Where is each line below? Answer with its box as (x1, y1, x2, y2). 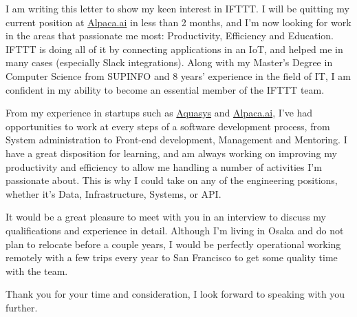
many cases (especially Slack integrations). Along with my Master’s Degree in (6, 55, 333, 70)
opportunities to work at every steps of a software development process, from (6, 119, 330, 133)
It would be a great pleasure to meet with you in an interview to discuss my (6, 209, 326, 224)
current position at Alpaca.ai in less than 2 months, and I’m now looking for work (6, 14, 351, 29)
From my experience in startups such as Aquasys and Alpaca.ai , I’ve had (6, 105, 313, 120)
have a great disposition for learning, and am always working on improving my (6, 145, 337, 160)
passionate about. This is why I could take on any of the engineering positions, (6, 173, 338, 187)
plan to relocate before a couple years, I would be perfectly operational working (6, 236, 341, 251)
